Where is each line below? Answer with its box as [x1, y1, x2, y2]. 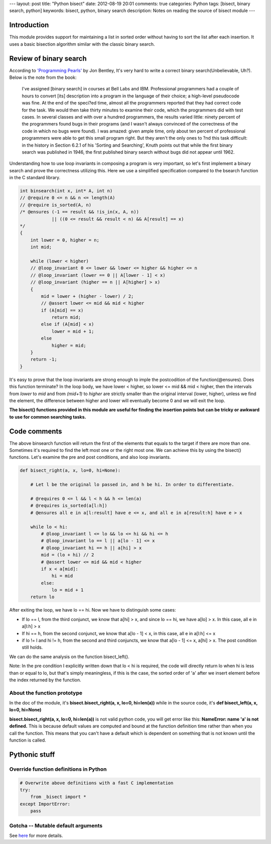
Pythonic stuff [9, 750, 55, 759]
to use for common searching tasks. [9, 414, 86, 420]
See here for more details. [9, 832, 63, 838]
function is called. [9, 737, 46, 743]
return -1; [30, 356, 57, 363]
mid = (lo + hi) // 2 [41, 552, 94, 558]
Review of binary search [9, 54, 87, 63]
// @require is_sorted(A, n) [20, 202, 92, 208]
